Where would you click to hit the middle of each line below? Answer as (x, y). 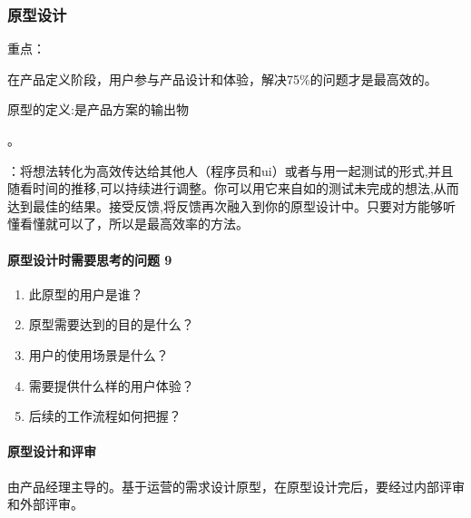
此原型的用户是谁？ (86, 293)
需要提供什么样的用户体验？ (111, 385)
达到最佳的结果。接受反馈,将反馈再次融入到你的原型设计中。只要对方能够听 (231, 205)
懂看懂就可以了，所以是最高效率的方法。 (128, 224)
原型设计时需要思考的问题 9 (90, 259)
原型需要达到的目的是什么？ (111, 324)
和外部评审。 (45, 504)
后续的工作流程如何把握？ (105, 416)
